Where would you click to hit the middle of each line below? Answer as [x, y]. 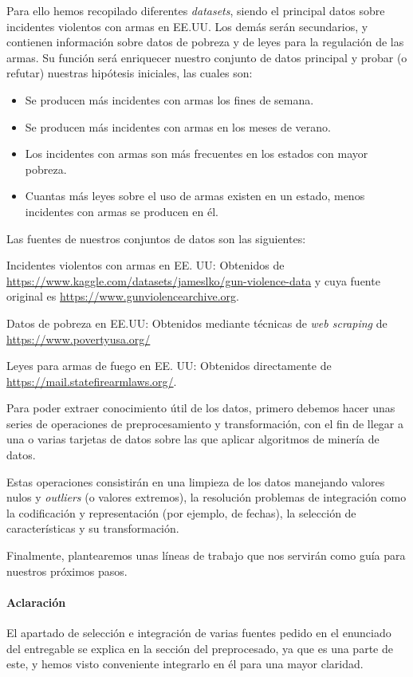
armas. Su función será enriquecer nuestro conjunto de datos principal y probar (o [207, 57]
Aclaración [36, 602]
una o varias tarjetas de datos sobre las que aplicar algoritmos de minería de [193, 439]
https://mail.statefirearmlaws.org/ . [92, 381]
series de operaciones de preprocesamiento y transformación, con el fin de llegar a [205, 423]
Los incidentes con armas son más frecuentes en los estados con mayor [197, 154]
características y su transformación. [93, 528]
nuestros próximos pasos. [67, 571]
